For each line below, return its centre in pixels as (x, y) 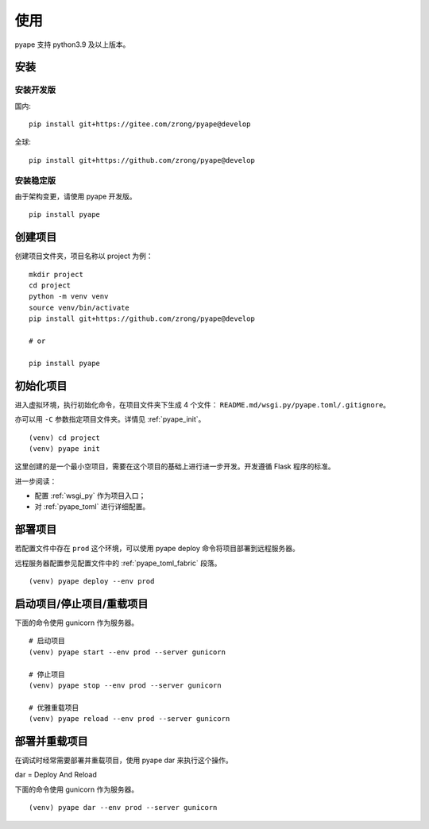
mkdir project (56, 274)
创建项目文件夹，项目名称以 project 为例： (84, 256)
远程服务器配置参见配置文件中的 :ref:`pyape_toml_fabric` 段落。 (118, 563)
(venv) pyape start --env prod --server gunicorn (128, 652)
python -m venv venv (69, 297)
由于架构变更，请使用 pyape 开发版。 (75, 197)
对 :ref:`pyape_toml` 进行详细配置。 (92, 507)
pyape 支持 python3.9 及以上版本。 (72, 44)
